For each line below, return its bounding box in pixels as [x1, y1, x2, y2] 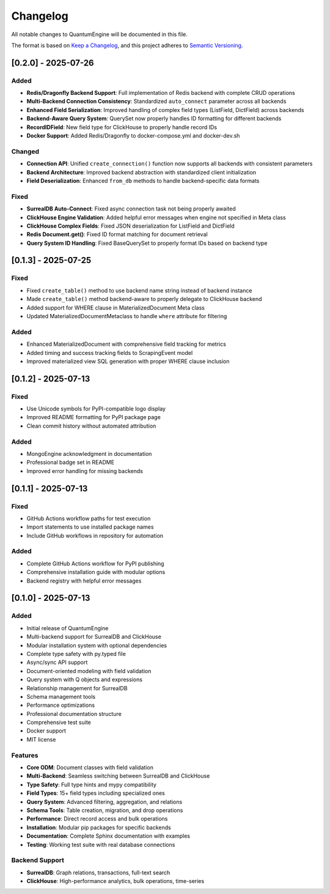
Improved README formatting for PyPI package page [26, 414, 161, 421]
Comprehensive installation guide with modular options [26, 568, 166, 576]
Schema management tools [26, 693, 96, 700]
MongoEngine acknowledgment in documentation [26, 450, 152, 457]
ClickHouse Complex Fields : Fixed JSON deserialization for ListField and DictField [26, 222, 235, 229]
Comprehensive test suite [26, 719, 92, 726]
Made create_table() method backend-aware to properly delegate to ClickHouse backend [26, 296, 262, 303]
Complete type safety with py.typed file [26, 650, 127, 657]
